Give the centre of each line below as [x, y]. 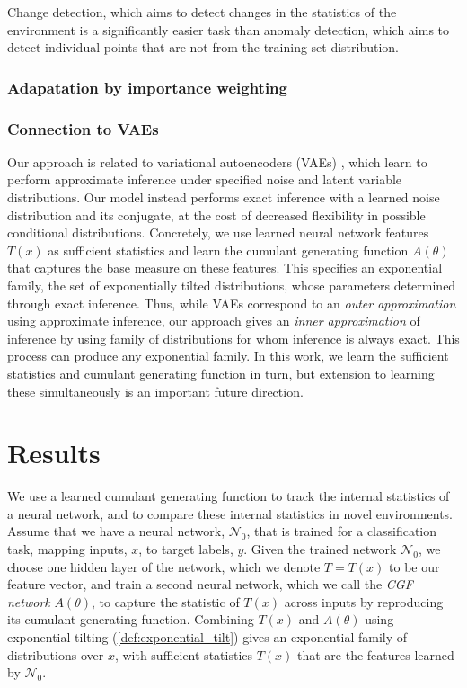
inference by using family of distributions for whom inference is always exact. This [233, 338]
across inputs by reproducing [364, 601]
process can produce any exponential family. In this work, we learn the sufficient [228, 356]
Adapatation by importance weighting [147, 87]
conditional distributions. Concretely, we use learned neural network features [218, 232]
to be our [414, 566]
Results [54, 453]
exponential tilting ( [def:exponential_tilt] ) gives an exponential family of [207, 637]
